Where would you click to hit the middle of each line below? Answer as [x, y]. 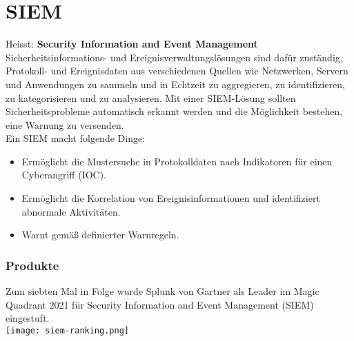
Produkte [32, 265]
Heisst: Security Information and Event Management [132, 44]
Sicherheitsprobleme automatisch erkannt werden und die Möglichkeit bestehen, [174, 111]
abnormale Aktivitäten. [71, 211]
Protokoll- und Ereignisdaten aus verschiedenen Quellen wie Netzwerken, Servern [177, 71]
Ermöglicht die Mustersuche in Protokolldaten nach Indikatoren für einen [177, 161]
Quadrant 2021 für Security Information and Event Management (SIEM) [160, 304]
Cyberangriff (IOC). [64, 175]
